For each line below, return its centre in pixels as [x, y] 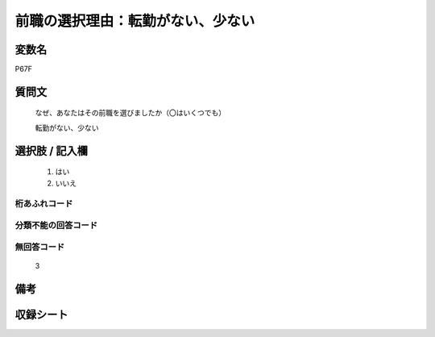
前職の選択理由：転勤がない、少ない [135, 21]
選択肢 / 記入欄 [52, 150]
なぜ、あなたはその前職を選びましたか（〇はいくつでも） [130, 113]
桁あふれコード [44, 204]
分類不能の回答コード [56, 225]
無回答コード [40, 247]
